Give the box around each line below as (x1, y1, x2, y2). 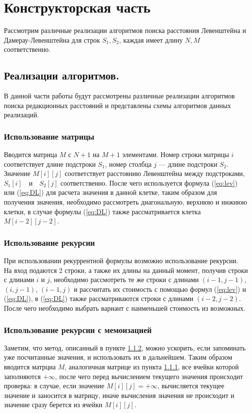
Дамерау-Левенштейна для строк (4, 34, 100, 45)
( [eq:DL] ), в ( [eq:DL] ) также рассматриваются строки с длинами (4, 293, 193, 303)
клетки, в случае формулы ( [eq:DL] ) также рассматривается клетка (4, 206, 201, 216)
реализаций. (4, 110, 39, 120)
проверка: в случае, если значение (4, 381, 105, 391)
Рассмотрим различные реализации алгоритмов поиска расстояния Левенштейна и (4, 25, 246, 35)
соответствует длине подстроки (4, 159, 96, 169)
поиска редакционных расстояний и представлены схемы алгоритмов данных (4, 100, 231, 110)
